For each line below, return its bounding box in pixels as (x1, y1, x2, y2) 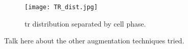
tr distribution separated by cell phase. (25, 18, 146, 29)
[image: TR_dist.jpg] (25, 4, 98, 11)
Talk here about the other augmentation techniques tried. (4, 35, 184, 46)
